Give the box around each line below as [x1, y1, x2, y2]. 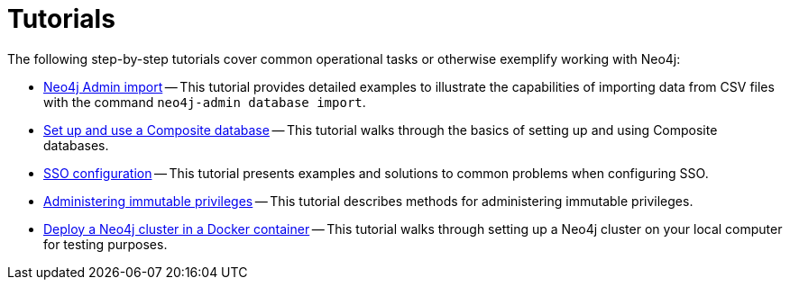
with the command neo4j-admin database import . [43, 94, 366, 110]
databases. [43, 137, 109, 153]
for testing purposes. [43, 236, 168, 252]
